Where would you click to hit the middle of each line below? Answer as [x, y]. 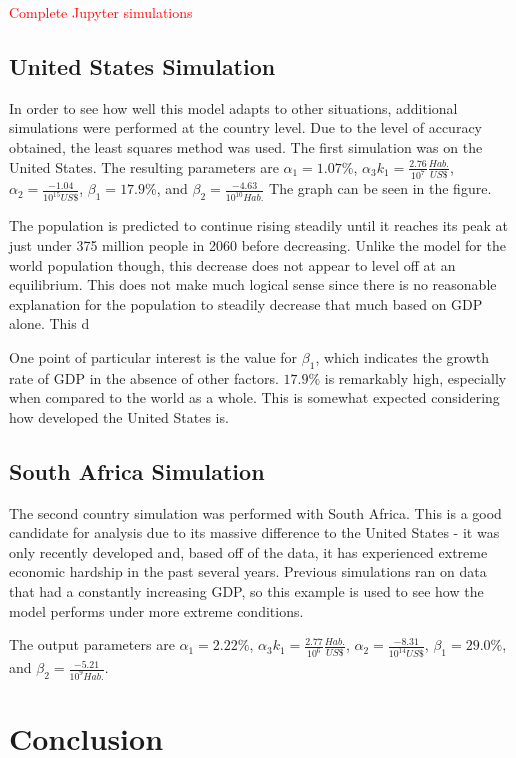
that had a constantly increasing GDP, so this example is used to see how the [246, 591]
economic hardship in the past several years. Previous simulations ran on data [248, 571]
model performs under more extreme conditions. [156, 610]
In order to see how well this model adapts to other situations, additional [233, 107]
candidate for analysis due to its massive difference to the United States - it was [254, 532]
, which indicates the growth [402, 356]
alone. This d [49, 323]
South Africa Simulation [137, 470]
